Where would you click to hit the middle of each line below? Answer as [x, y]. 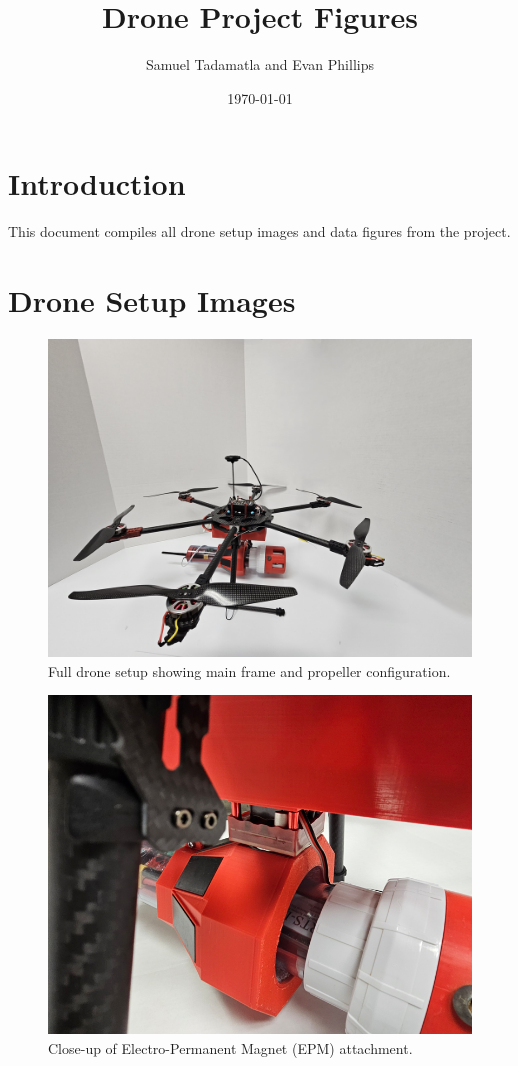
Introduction [97, 183]
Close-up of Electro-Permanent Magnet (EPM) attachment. [230, 1047]
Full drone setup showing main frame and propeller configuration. [249, 670]
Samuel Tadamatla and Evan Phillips [259, 64]
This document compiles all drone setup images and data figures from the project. [259, 231]
